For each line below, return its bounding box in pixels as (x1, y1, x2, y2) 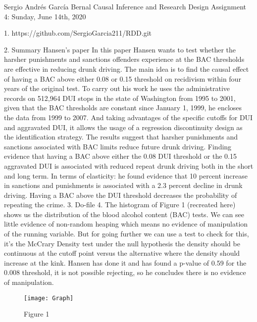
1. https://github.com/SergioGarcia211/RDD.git (4, 28, 152, 38)
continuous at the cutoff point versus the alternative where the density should (4, 248, 240, 258)
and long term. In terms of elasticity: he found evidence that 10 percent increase (4, 170, 248, 181)
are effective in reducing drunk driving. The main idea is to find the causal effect (4, 63, 249, 74)
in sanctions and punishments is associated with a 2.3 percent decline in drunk (4, 180, 243, 190)
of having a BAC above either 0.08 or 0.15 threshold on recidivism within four (4, 73, 241, 84)
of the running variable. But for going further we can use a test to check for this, (4, 229, 249, 239)
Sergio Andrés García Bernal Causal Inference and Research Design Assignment (4, 1, 247, 11)
